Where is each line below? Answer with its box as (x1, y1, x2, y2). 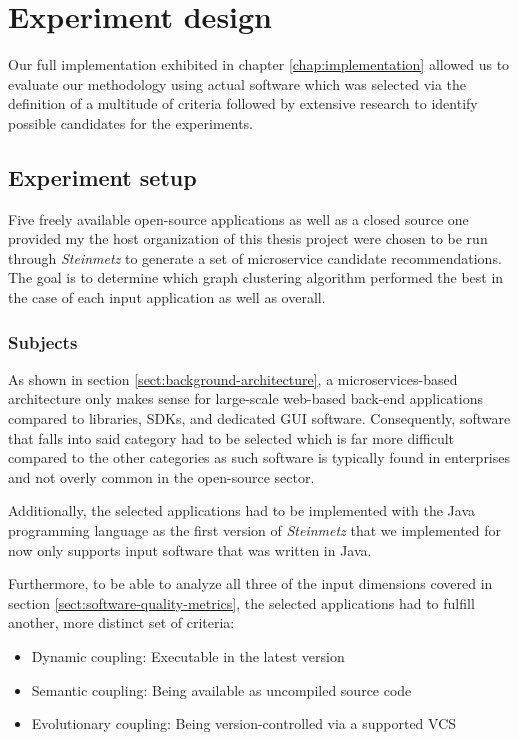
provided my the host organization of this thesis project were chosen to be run (8, 228, 488, 249)
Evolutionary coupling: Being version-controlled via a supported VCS (31, 713, 457, 734)
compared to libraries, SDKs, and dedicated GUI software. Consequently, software (8, 408, 511, 429)
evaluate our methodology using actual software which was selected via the (8, 73, 467, 94)
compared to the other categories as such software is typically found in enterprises (8, 447, 511, 468)
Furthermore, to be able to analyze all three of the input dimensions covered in (8, 573, 493, 594)
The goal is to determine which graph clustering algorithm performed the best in (8, 267, 504, 288)
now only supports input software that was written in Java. (8, 539, 372, 560)
